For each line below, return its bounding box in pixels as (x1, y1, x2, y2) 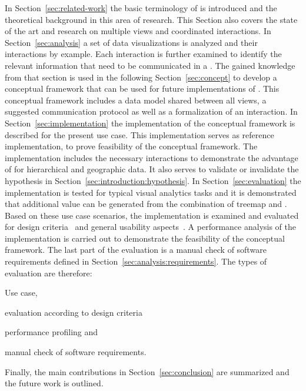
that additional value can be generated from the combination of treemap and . (5, 198, 287, 210)
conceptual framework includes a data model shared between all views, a (5, 93, 267, 106)
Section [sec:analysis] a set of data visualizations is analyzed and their (5, 36, 258, 48)
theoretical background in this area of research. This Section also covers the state (5, 13, 298, 25)
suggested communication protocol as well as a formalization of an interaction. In (5, 105, 298, 118)
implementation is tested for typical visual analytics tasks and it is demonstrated (5, 186, 297, 198)
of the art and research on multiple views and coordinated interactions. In (5, 25, 271, 37)
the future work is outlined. (5, 377, 104, 389)
